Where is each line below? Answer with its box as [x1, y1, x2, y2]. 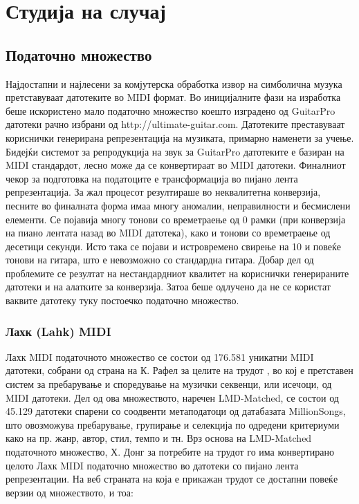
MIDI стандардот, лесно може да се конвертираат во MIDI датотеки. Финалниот [6, 158, 346, 172]
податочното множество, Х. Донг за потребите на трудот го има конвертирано [6, 445, 334, 459]
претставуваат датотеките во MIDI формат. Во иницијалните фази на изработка [6, 90, 341, 104]
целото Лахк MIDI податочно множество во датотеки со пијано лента [6, 458, 299, 472]
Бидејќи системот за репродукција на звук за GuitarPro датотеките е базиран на [6, 144, 344, 158]
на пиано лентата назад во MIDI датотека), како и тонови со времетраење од [6, 225, 331, 240]
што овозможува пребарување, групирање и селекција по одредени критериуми [6, 417, 340, 431]
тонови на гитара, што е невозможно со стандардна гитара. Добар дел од [6, 252, 314, 267]
